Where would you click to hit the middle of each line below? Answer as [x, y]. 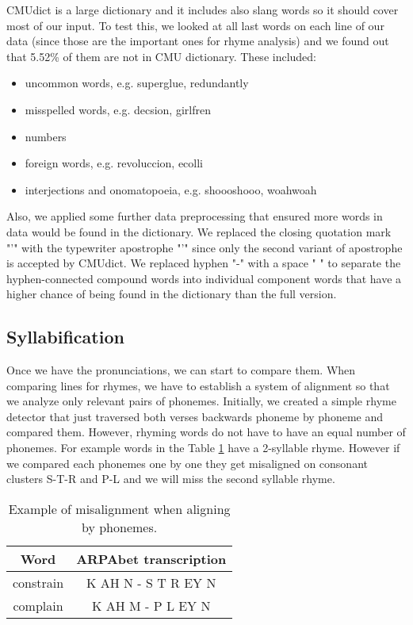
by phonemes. [120, 527]
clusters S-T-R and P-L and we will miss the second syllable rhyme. [171, 479]
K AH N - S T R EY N [151, 582]
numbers [46, 136]
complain [38, 605]
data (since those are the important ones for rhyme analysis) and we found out [198, 41]
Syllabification [65, 337]
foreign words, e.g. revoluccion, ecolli [114, 163]
